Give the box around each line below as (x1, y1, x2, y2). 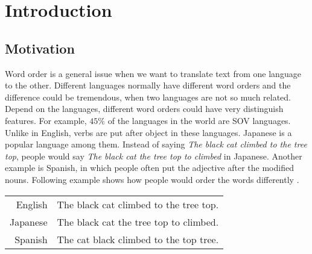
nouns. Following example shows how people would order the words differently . (5, 173, 299, 185)
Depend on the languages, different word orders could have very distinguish (5, 102, 284, 115)
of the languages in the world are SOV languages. (107, 114, 291, 126)
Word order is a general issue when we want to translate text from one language (5, 67, 301, 79)
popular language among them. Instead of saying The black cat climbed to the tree (5, 138, 307, 150)
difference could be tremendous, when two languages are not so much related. (5, 90, 291, 103)
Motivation (5, 39, 75, 57)
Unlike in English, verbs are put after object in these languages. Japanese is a (5, 126, 292, 138)
